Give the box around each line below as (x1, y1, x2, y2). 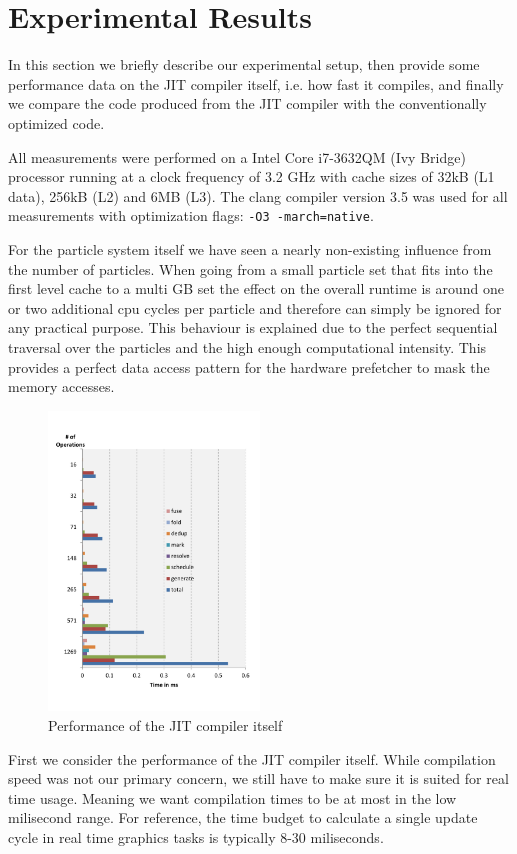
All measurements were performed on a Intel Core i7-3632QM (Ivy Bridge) (8, 146, 466, 167)
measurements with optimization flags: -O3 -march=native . (8, 205, 374, 226)
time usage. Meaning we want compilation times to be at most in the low (8, 787, 457, 808)
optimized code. (8, 112, 105, 133)
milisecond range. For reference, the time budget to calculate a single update (8, 807, 478, 828)
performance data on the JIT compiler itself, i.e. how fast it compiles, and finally (8, 73, 504, 94)
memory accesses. (8, 376, 115, 397)
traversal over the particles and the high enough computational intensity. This (8, 336, 487, 357)
